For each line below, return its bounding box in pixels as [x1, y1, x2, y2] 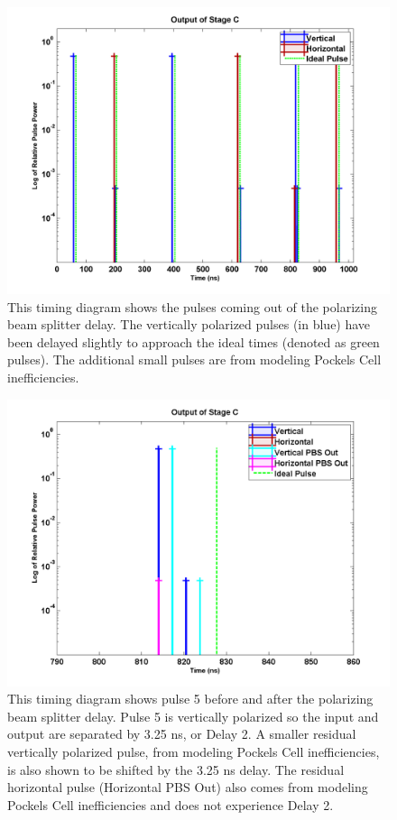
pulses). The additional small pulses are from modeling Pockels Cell [7, 350, 382, 369]
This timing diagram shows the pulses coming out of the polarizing [7, 297, 377, 316]
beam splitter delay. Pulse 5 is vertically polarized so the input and [7, 706, 379, 725]
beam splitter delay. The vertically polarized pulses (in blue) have [7, 315, 371, 334]
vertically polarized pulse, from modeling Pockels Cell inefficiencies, [7, 742, 380, 760]
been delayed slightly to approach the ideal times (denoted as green [7, 332, 380, 351]
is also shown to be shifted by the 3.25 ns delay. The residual [7, 760, 345, 779]
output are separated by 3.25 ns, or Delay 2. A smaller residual [7, 724, 356, 743]
